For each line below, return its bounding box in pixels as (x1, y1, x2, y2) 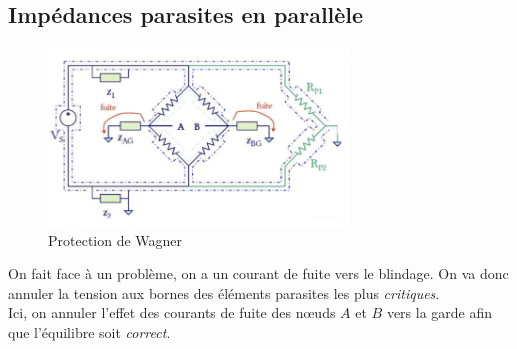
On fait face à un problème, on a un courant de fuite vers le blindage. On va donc (8, 263, 509, 284)
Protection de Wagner (48, 229, 183, 250)
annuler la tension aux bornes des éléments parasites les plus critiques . (8, 282, 440, 303)
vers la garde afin (386, 302, 493, 323)
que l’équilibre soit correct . (8, 321, 171, 342)
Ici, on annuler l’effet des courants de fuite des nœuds (8, 302, 336, 323)
